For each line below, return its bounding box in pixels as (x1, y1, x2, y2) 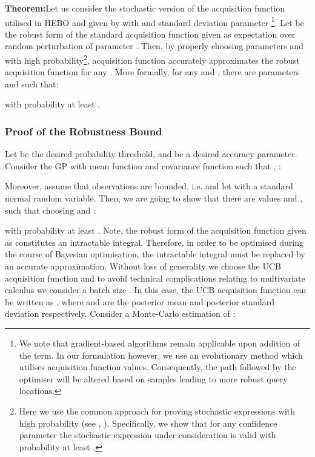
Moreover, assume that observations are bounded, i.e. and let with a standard (5, 180, 293, 192)
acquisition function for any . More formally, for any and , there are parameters (5, 66, 300, 78)
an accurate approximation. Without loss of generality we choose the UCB (5, 260, 281, 273)
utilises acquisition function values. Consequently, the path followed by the (19, 361, 296, 373)
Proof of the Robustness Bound (5, 123, 162, 138)
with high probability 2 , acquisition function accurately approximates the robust (5, 52, 300, 66)
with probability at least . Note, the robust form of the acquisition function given (5, 224, 307, 237)
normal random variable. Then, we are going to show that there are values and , (5, 192, 303, 205)
